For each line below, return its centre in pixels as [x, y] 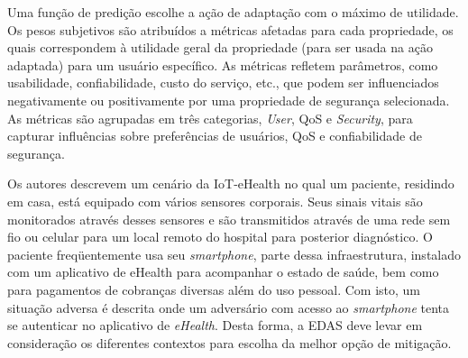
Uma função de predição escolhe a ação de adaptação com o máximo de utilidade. [233, 12]
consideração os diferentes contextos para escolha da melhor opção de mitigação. [229, 342]
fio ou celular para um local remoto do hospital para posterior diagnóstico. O [220, 237]
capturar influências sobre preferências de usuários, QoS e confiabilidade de [215, 136]
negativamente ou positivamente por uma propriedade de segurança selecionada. [229, 100]
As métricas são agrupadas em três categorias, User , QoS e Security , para [210, 118]
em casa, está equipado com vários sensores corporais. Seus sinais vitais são [215, 201]
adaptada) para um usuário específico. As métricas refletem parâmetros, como [223, 64]
